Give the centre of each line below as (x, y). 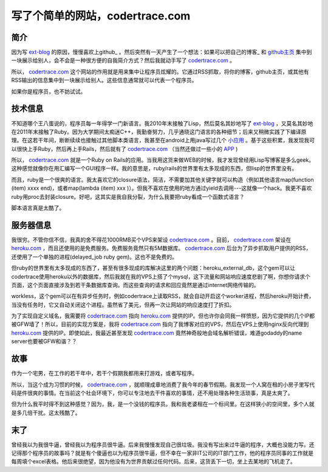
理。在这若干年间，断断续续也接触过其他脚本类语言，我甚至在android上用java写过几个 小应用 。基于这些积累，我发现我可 (163, 141)
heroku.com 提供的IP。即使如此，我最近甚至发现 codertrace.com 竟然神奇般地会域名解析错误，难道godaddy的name (157, 333)
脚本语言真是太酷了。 (38, 208)
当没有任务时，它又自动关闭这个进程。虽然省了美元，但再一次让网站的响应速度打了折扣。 (123, 305)
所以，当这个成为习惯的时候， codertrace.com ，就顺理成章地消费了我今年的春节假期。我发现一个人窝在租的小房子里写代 (163, 384)
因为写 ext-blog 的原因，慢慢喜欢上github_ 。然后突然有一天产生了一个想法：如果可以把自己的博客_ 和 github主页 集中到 (162, 52)
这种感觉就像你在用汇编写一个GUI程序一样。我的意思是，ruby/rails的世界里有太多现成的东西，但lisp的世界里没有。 (154, 168)
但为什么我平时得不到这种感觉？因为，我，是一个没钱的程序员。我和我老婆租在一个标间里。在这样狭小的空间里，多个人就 (163, 404)
